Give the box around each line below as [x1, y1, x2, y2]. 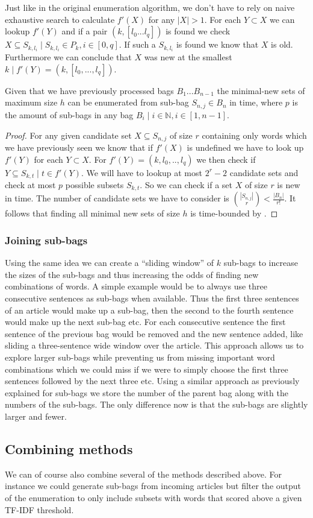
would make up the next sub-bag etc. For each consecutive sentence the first [5, 315, 286, 328]
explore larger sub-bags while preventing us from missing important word [5, 351, 275, 364]
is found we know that [176, 38, 259, 51]
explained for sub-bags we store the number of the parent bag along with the [5, 386, 288, 399]
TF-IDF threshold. [5, 503, 74, 516]
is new [277, 178, 300, 191]
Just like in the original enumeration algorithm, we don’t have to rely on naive [5, 1, 295, 13]
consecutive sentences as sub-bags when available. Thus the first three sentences [5, 292, 299, 305]
